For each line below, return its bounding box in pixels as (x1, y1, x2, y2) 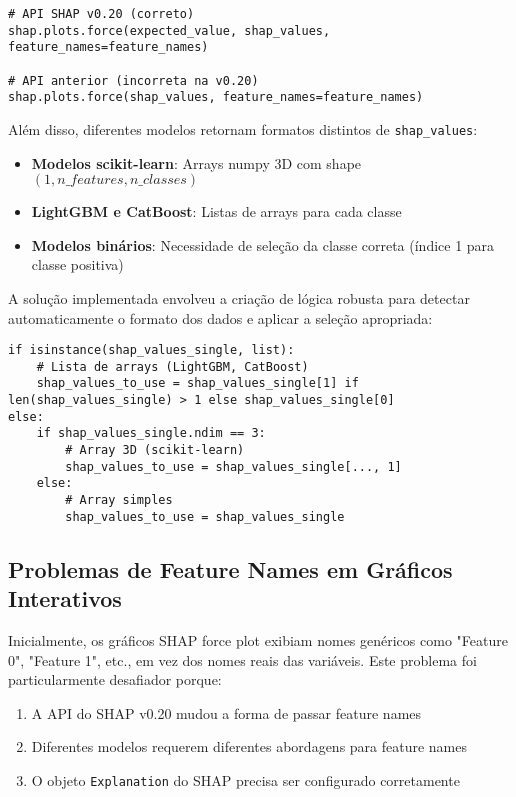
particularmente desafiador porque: (8, 669, 222, 690)
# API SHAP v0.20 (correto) (8, 7, 195, 21)
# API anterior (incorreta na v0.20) (8, 73, 259, 88)
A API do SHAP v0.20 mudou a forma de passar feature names (31, 702, 422, 723)
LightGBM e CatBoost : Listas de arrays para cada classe (31, 201, 402, 222)
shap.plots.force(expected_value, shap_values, (8, 23, 331, 38)
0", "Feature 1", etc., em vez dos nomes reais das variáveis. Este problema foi (8, 649, 477, 670)
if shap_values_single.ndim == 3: (36, 426, 266, 441)
